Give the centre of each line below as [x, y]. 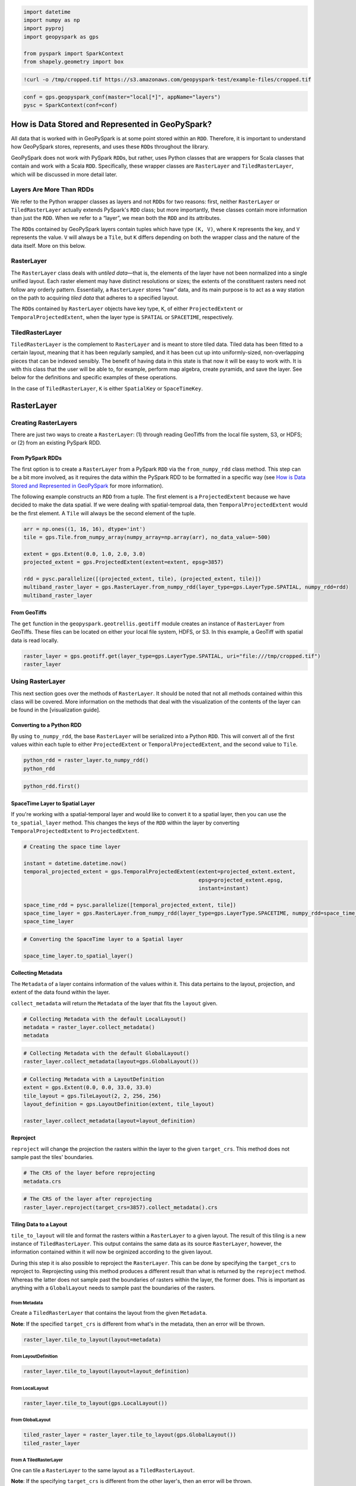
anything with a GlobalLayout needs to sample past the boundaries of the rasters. [113, 1287]
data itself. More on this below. [48, 245]
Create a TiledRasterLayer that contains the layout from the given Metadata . [109, 1313]
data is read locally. [35, 640]
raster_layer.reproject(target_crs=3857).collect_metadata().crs [120, 1207]
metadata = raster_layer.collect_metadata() [89, 1027]
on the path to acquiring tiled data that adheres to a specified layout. [95, 298]
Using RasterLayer [38, 682]
